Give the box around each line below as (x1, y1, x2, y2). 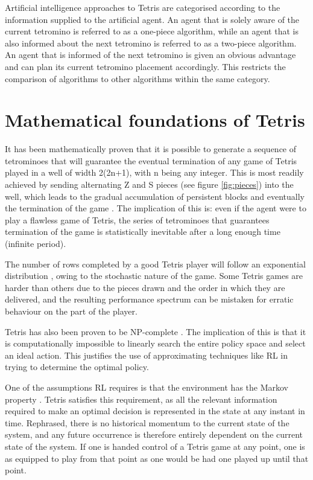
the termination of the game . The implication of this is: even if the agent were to (5, 202, 306, 214)
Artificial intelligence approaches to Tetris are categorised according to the (5, 1, 280, 13)
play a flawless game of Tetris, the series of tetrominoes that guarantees (5, 213, 270, 226)
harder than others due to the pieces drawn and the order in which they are (5, 281, 285, 293)
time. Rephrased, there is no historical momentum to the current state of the (5, 416, 289, 429)
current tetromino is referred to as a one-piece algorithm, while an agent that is (5, 25, 299, 37)
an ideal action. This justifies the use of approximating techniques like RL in (5, 348, 288, 361)
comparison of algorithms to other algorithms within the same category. (5, 72, 270, 85)
